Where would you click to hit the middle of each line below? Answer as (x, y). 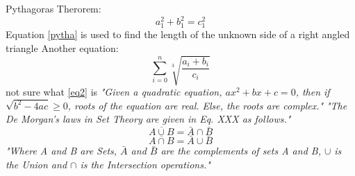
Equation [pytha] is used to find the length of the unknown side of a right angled (178, 34)
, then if (313, 91)
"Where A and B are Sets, (61, 151)
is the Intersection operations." (145, 165)
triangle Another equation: (62, 47)
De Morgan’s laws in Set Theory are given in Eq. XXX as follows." (148, 119)
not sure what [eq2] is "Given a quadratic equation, (114, 91)
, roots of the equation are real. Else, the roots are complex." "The (207, 105)
